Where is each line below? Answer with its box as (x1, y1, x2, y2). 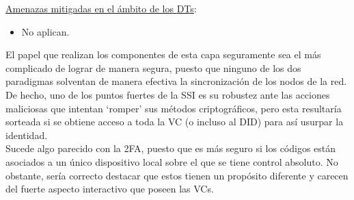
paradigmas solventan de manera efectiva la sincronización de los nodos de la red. (5, 74, 347, 88)
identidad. (5, 127, 48, 142)
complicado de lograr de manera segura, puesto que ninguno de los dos (5, 60, 301, 75)
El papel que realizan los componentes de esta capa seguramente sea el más (5, 47, 321, 62)
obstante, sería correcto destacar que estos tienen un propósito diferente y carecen (5, 168, 349, 182)
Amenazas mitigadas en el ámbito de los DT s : (5, 1, 197, 15)
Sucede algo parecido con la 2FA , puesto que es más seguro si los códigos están (5, 141, 336, 155)
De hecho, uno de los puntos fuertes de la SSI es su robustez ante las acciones (5, 87, 330, 101)
